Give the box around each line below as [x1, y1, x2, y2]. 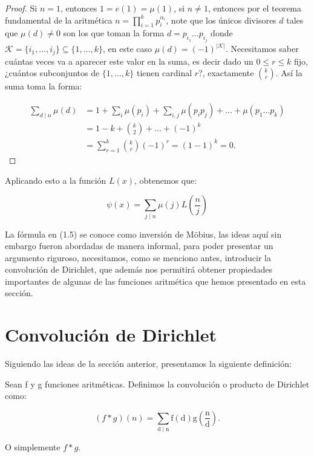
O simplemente [5, 441, 61, 453]
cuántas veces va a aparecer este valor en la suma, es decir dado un [5, 54, 253, 67]
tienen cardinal [137, 66, 192, 79]
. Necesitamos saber [225, 42, 299, 55]
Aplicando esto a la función [5, 173, 106, 186]
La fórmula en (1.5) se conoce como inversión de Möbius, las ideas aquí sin [5, 227, 282, 240]
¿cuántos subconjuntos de [5, 66, 100, 79]
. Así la [275, 66, 303, 79]
